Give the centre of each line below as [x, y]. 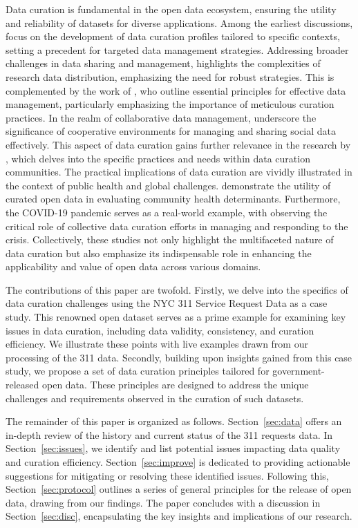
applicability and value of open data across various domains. [133, 266]
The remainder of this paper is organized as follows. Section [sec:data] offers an [174, 421]
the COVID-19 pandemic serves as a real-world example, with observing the [167, 212]
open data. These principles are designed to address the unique [175, 385]
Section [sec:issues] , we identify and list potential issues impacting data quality [173, 448]
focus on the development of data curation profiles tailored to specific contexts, [173, 36]
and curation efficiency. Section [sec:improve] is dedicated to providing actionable [178, 462]
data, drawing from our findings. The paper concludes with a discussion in [163, 502]
